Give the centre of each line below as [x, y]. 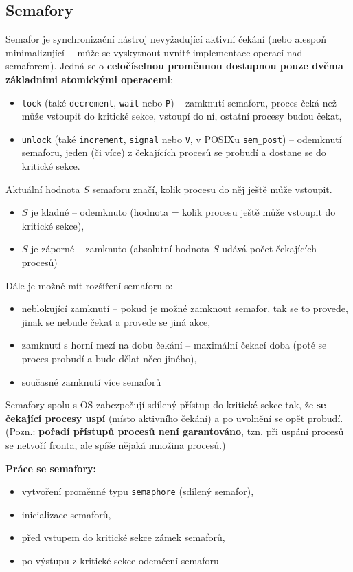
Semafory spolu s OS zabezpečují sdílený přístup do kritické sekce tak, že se [166, 405]
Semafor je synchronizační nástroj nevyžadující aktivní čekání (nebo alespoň [166, 39]
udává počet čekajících [269, 249]
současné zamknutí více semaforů [91, 381]
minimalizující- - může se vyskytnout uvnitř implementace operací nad [154, 52]
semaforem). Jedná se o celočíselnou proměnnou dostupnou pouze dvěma [174, 66]
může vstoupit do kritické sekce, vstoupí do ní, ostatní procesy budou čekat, [182, 116]
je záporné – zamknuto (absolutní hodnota [121, 249]
